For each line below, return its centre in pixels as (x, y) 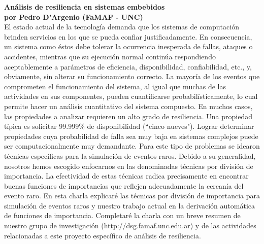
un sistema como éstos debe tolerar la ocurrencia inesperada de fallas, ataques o (128, 46)
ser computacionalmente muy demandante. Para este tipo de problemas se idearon (132, 146)
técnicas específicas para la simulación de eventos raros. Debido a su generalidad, (130, 155)
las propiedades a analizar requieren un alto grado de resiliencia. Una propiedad (128, 116)
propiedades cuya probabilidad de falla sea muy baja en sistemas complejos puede (131, 136)
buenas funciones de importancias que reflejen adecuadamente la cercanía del (124, 185)
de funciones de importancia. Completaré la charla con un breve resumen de (122, 215)
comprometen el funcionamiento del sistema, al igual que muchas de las (115, 86)
